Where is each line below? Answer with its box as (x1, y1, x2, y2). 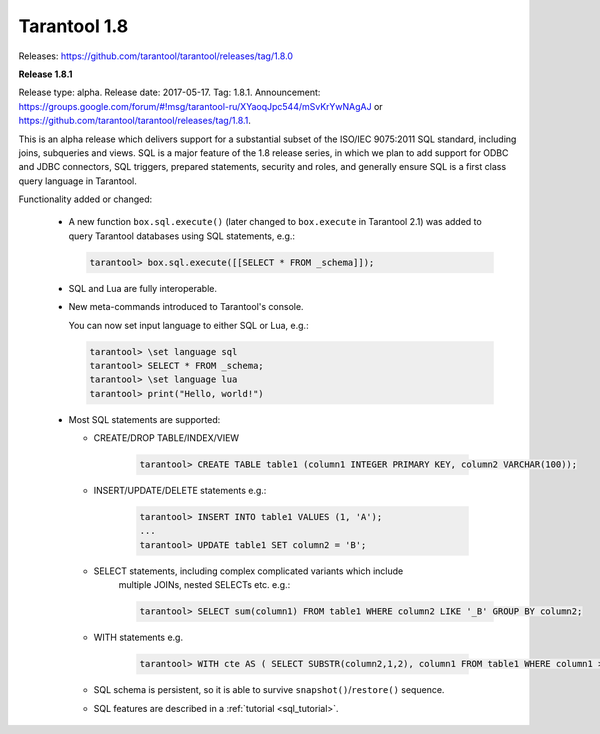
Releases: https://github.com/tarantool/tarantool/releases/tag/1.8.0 (18, 50, 294, 62)
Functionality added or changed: (18, 193, 153, 205)
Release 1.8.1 (18, 68, 73, 80)
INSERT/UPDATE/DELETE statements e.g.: (93, 485, 267, 497)
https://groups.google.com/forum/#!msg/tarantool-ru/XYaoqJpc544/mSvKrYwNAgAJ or (18, 100, 384, 112)
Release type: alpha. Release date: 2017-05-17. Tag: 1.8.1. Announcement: (18, 86, 321, 99)
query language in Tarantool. (18, 175, 137, 187)
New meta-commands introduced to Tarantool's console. (68, 301, 304, 313)
